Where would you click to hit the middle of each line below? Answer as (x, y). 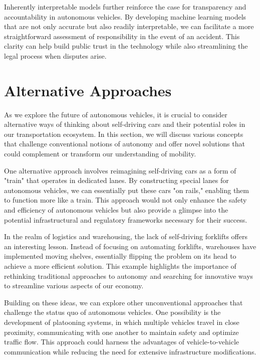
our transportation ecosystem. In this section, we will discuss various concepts (124, 134)
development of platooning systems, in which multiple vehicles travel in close (122, 322)
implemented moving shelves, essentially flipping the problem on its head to (120, 256)
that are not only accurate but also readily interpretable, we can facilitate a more (129, 26)
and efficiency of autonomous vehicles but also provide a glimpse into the (116, 210)
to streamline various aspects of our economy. (74, 286)
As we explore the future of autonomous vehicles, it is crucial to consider (116, 114)
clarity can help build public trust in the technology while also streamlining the (126, 46)
